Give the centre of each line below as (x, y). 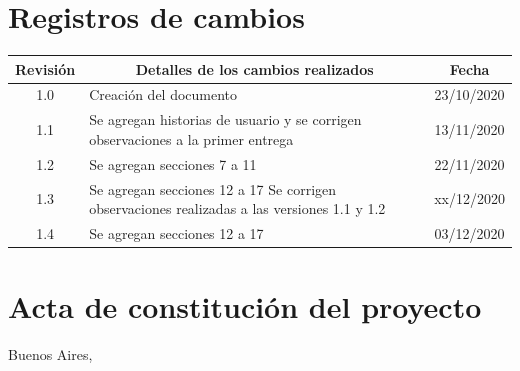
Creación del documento (163, 94)
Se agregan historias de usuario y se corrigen (225, 119)
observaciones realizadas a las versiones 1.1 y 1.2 (237, 208)
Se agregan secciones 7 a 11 (173, 163)
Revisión (45, 68)
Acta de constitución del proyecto (245, 306)
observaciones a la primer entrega (191, 138)
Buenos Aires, (50, 354)
